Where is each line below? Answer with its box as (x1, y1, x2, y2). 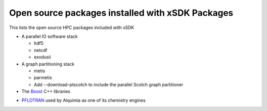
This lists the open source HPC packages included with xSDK (9, 25, 134, 30)
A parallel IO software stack (21, 33, 78, 39)
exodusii (34, 54, 51, 60)
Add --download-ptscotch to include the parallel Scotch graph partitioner (34, 82, 183, 87)
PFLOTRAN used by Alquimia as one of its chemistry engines (21, 97, 146, 103)
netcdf (34, 47, 47, 53)
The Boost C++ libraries (21, 88, 70, 94)
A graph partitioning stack (21, 61, 75, 67)
